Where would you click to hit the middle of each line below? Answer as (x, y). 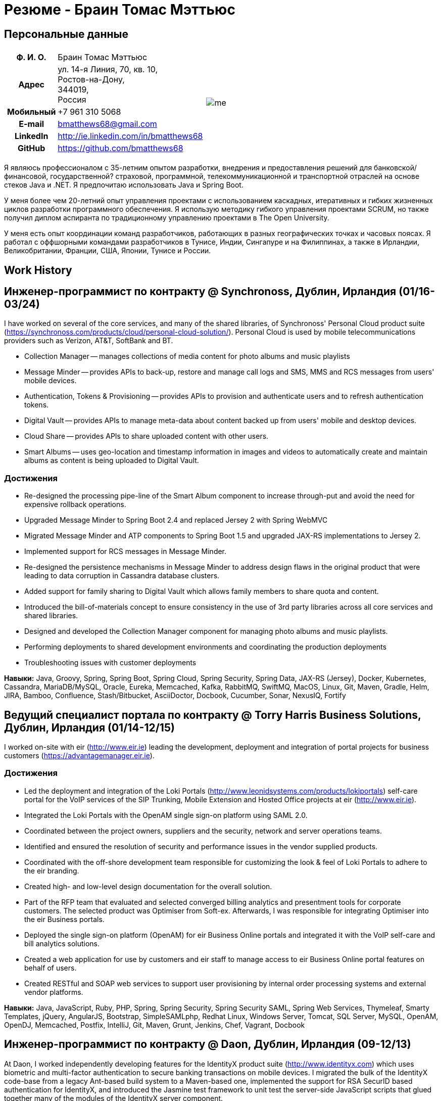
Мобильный (32, 112)
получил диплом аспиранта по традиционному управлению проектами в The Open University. (167, 218)
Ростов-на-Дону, (91, 80)
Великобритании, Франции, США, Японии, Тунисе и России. (108, 251)
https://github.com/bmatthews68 (120, 148)
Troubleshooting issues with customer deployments (110, 663)
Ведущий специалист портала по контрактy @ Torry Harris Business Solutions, (213, 715)
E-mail (32, 124)
